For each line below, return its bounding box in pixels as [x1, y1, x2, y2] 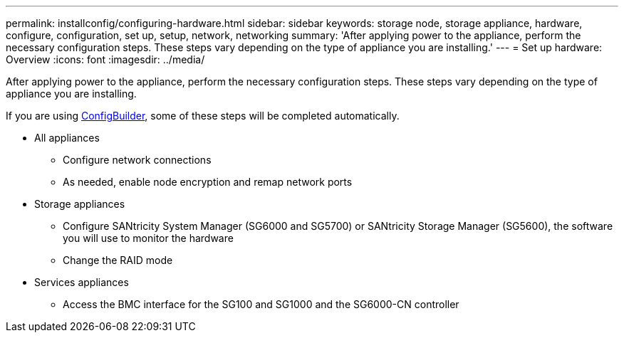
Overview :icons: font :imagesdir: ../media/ [6, 53, 205, 65]
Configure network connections [63, 154, 212, 166]
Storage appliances [34, 198, 125, 210]
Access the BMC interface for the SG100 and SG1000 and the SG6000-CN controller [63, 298, 459, 310]
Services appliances [34, 276, 129, 288]
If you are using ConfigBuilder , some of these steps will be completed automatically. [6, 110, 400, 122]
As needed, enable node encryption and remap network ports [63, 176, 353, 188]
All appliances [34, 132, 100, 144]
